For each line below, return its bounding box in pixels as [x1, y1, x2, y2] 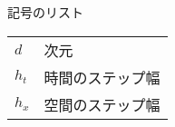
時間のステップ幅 [44, 66, 160, 88]
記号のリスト [7, 3, 83, 21]
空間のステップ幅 [44, 93, 160, 115]
